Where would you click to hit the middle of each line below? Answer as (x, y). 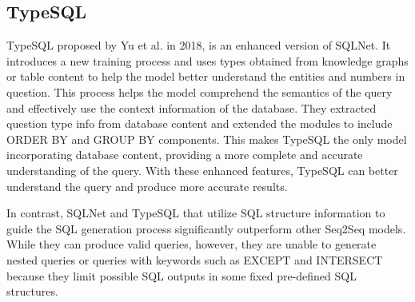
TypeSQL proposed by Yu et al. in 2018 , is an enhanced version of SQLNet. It (199, 45)
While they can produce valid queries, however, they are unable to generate (192, 244)
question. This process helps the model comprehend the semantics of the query (200, 91)
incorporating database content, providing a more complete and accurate (185, 155)
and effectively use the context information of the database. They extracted (192, 107)
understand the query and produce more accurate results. (147, 186)
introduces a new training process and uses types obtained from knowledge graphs (207, 60)
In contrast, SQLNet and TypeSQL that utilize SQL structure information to (196, 213)
